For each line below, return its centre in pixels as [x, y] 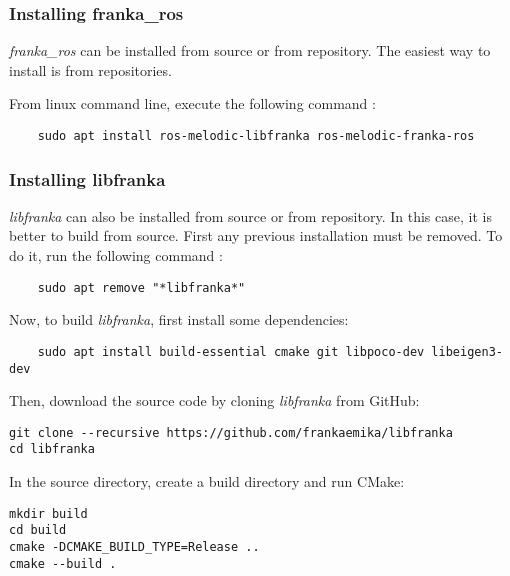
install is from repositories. [90, 69]
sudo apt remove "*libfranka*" [141, 287]
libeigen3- [467, 351]
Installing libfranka [87, 178]
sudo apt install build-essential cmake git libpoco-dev [231, 351]
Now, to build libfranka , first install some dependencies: [179, 319]
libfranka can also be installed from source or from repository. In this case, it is [250, 215]
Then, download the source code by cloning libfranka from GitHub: [214, 400]
